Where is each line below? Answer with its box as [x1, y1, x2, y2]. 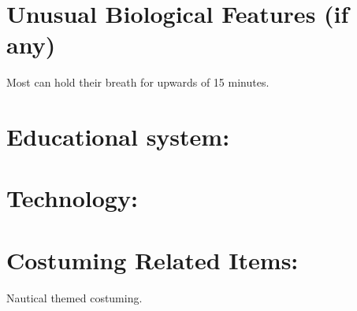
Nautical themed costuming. [6, 289, 143, 305]
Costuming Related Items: [6, 243, 299, 276]
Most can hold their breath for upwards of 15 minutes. [6, 74, 270, 91]
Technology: [6, 182, 138, 214]
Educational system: [6, 120, 230, 153]
